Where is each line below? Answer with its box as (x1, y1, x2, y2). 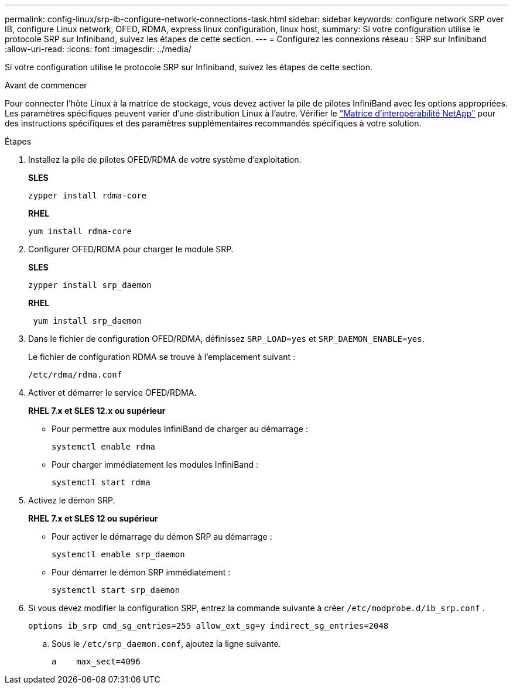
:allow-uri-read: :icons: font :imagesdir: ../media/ (5, 44, 191, 54)
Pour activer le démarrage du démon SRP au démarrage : (52, 532, 272, 541)
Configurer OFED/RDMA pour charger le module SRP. (28, 244, 234, 254)
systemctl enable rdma (52, 442, 156, 451)
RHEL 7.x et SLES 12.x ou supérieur (28, 406, 166, 416)
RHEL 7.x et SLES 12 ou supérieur (28, 513, 158, 523)
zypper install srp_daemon (28, 280, 152, 290)
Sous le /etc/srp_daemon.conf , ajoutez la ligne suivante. (52, 639, 281, 649)
